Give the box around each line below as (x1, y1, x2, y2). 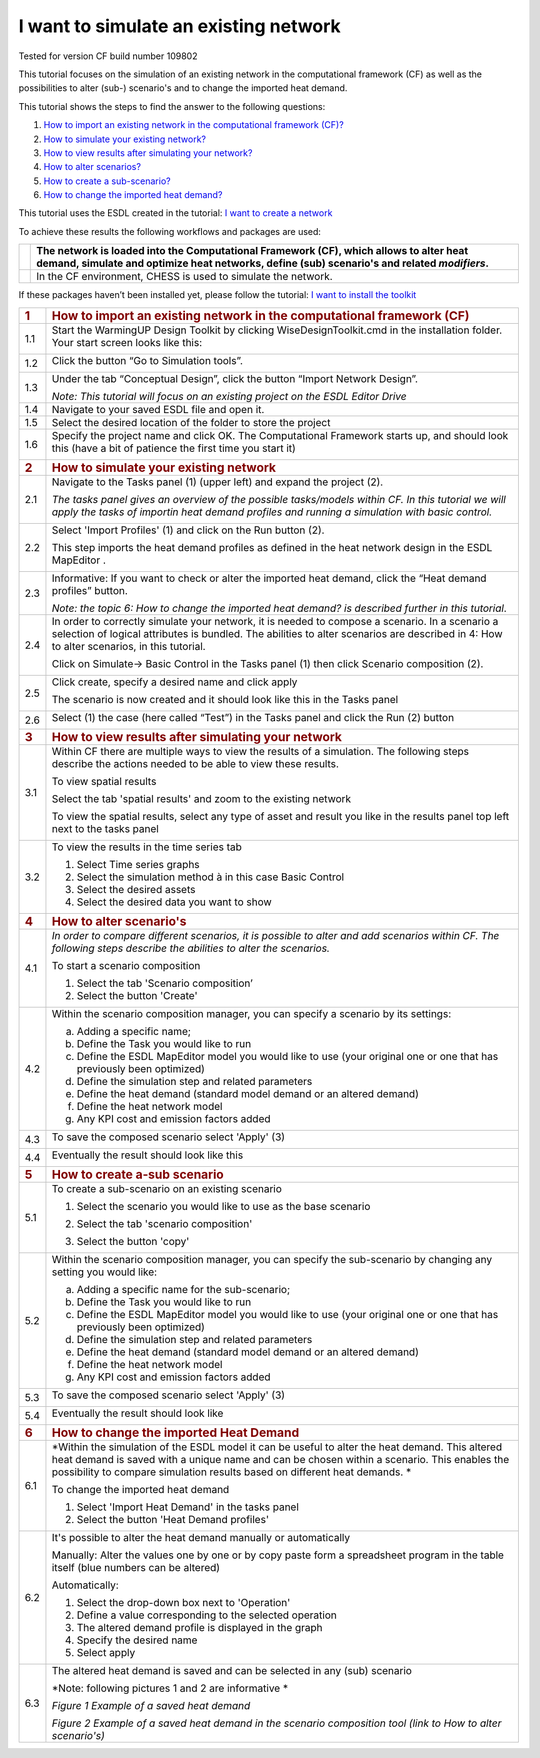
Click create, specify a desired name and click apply (51, 675, 298, 689)
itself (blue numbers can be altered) (51, 1560, 220, 1574)
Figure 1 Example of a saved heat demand (51, 1698, 251, 1712)
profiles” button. (51, 583, 129, 597)
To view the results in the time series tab (51, 840, 242, 854)
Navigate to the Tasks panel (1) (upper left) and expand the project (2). (51, 475, 384, 489)
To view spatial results (51, 774, 157, 788)
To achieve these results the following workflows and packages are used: (18, 225, 322, 237)
